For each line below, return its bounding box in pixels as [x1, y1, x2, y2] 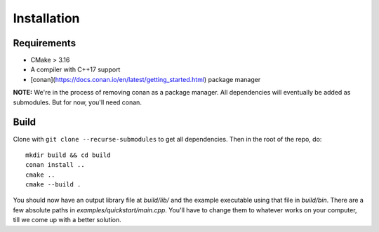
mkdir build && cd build [25, 151, 111, 159]
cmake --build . [25, 181, 81, 189]
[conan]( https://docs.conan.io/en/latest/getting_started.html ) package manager [30, 75, 261, 83]
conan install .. [25, 161, 85, 169]
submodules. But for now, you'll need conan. [13, 98, 142, 107]
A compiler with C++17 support [30, 65, 121, 74]
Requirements [13, 37, 77, 49]
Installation [13, 11, 80, 26]
